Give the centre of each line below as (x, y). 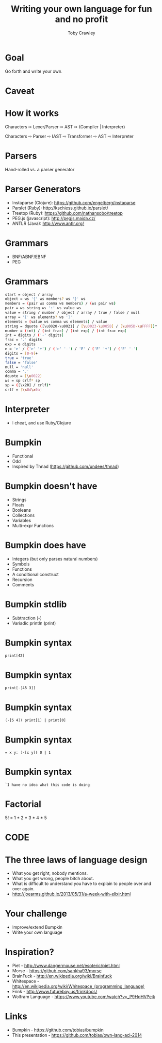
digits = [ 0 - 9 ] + (21, 353)
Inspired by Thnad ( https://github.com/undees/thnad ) (65, 466)
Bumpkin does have (46, 545)
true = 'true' (19, 358)
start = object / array (29, 294)
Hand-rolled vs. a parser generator (40, 169)
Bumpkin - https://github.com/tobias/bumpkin (58, 1030)
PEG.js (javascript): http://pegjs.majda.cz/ (54, 218)
